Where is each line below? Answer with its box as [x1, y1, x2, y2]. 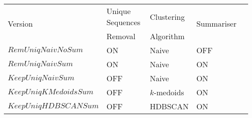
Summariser [196, 18, 236, 29]
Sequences [106, 16, 141, 28]
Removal [106, 30, 136, 42]
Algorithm [150, 30, 185, 42]
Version [8, 18, 33, 29]
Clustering [150, 11, 185, 22]
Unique [106, 5, 131, 16]
